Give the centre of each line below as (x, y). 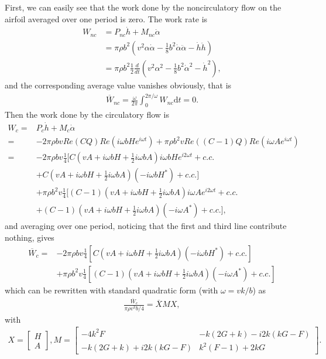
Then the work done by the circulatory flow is (87, 114)
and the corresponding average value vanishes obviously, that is (118, 85)
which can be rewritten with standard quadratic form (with (111, 290)
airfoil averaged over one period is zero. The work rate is (106, 18)
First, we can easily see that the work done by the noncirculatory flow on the (143, 7)
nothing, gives (30, 237)
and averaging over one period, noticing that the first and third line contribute (146, 226)
